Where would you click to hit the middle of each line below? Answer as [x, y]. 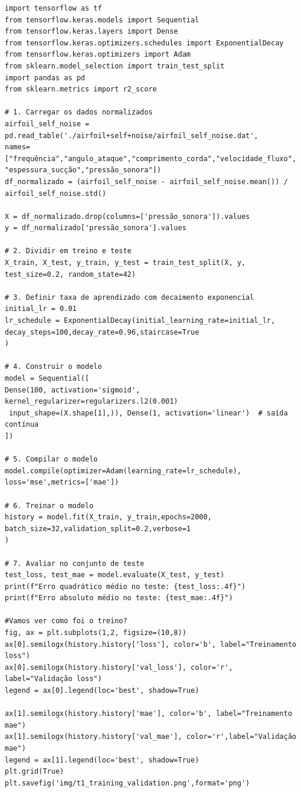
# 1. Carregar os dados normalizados [79, 112]
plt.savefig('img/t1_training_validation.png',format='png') [127, 783]
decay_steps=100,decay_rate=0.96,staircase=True [102, 332]
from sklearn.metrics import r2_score [81, 89]
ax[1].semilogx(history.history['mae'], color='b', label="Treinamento [148, 714]
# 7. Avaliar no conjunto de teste [75, 563]
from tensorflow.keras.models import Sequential [102, 20]
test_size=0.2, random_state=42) [70, 274]
